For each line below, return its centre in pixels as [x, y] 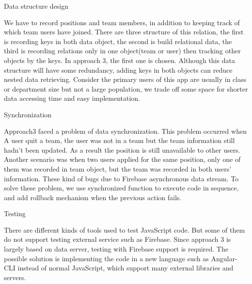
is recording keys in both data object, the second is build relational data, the [118, 41]
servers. [15, 277]
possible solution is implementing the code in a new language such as [106, 258]
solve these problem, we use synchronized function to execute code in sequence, [121, 188]
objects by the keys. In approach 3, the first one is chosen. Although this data [119, 60]
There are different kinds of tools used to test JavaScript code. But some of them [125, 229]
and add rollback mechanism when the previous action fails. [93, 197]
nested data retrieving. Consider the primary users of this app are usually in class [125, 79]
